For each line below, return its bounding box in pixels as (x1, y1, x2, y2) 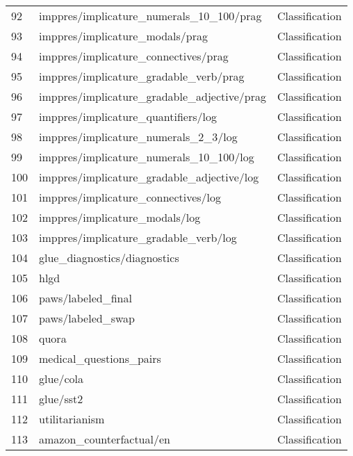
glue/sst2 (39, 391, 83, 407)
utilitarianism (39, 411, 105, 427)
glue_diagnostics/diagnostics (39, 250, 179, 266)
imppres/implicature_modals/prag (39, 28, 208, 44)
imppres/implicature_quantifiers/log (39, 108, 217, 124)
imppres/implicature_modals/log (39, 209, 201, 225)
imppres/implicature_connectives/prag (39, 48, 229, 64)
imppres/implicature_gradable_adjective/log (39, 169, 259, 185)
